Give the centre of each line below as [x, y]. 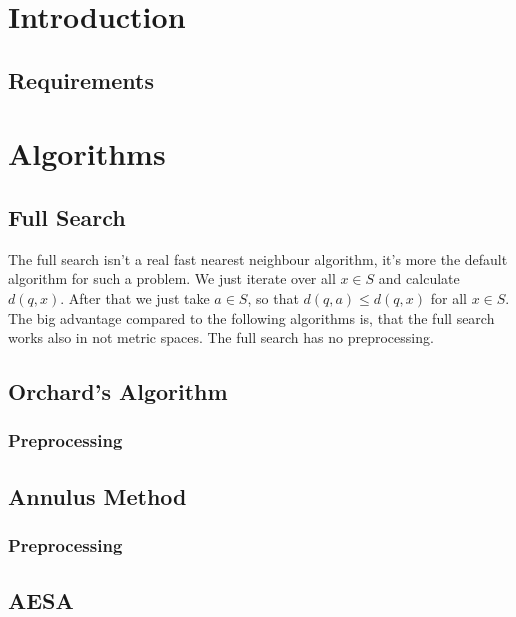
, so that [273, 297]
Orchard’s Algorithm [118, 391]
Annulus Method [97, 495]
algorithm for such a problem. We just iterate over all [172, 278]
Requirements [81, 79]
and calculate [419, 278]
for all [448, 297]
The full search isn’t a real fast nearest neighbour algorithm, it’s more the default [258, 258]
